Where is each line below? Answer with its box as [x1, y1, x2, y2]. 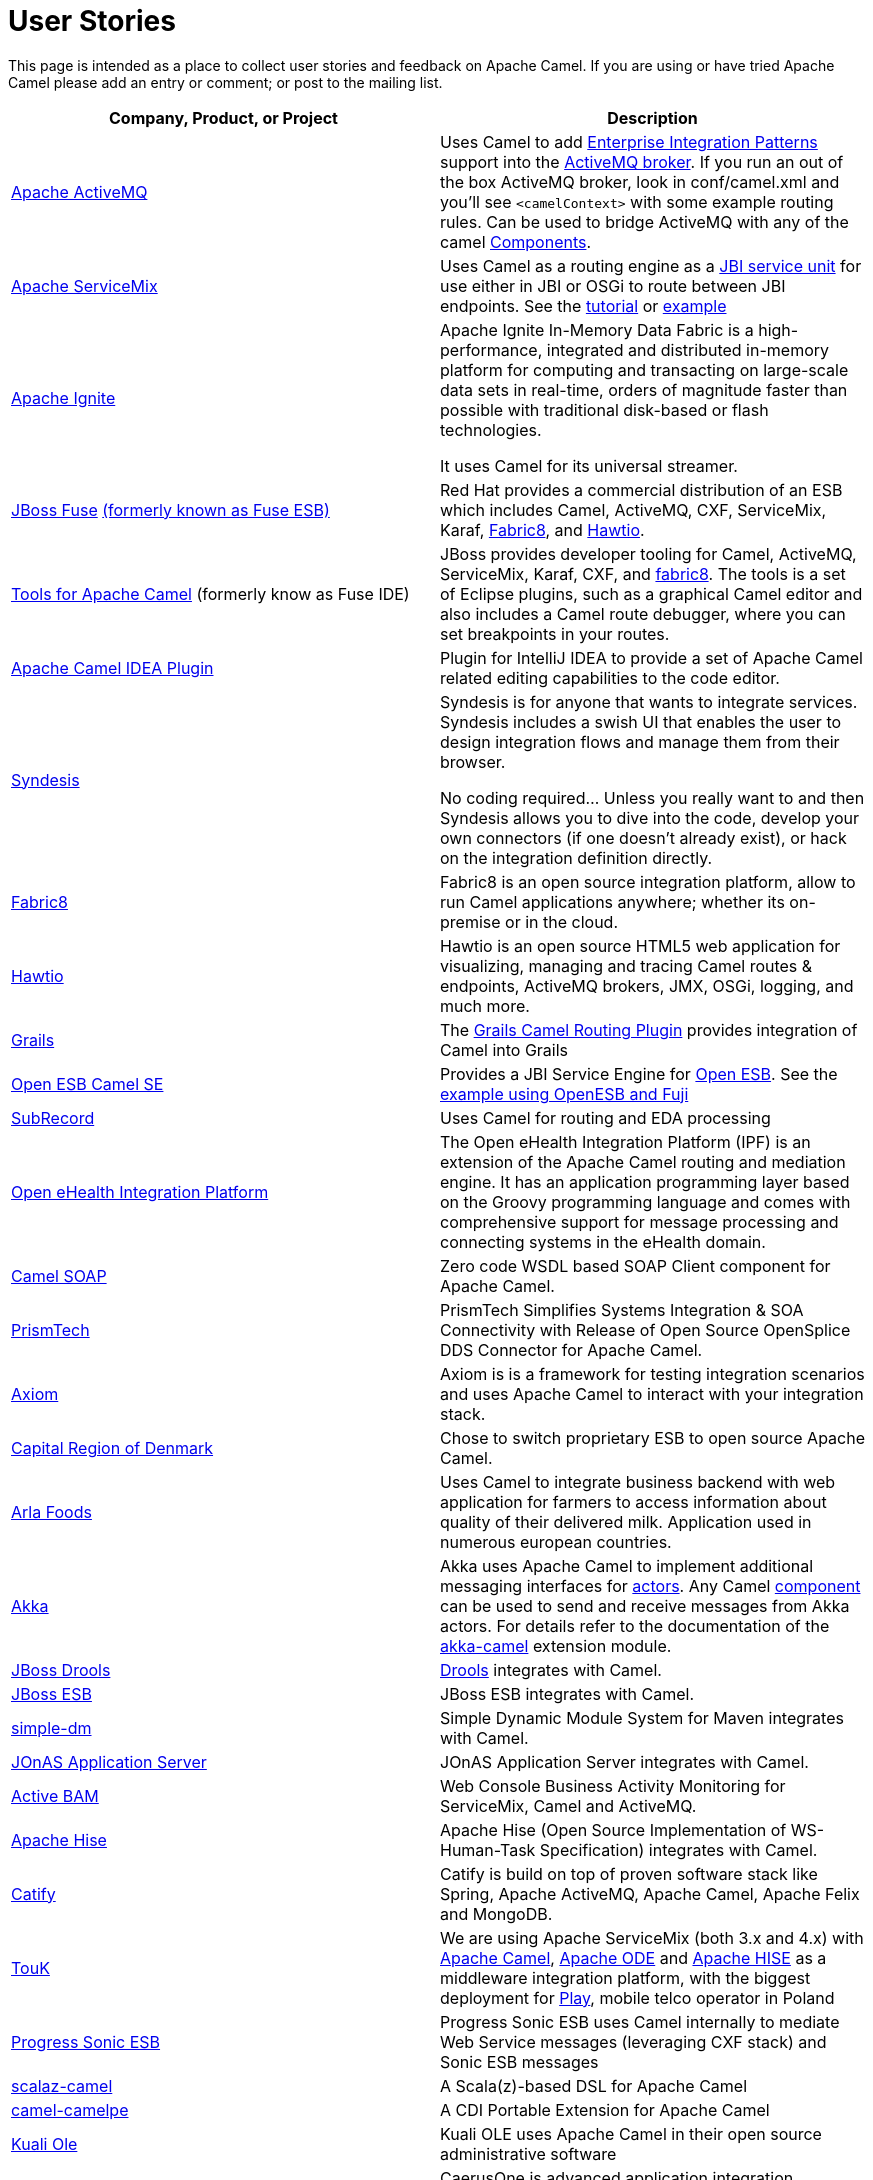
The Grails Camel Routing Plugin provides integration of [440, 1019, 858, 1040]
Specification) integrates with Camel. [539, 1839, 818, 1860]
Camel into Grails [440, 1039, 569, 1060]
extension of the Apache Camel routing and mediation [440, 1151, 846, 1172]
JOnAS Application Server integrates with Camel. [440, 1751, 809, 1772]
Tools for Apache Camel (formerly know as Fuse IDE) [11, 583, 410, 604]
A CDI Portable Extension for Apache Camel [440, 2099, 770, 2120]
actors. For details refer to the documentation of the [440, 1615, 830, 1636]
